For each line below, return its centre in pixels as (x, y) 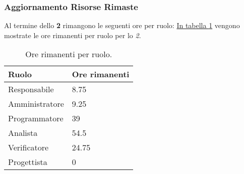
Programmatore (36, 118)
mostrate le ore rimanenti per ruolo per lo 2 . (73, 35)
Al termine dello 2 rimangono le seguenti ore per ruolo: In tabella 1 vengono (122, 25)
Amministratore (36, 104)
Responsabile (31, 89)
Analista (23, 133)
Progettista (28, 162)
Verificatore (28, 147)
